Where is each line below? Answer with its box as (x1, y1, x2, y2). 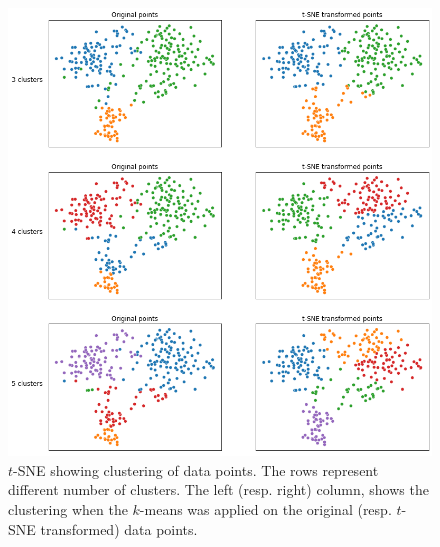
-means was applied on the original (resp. (139, 499, 392, 520)
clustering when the (8, 499, 128, 520)
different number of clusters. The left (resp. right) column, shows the (8, 479, 429, 500)
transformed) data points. (40, 518, 198, 539)
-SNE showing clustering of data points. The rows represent (13, 459, 379, 480)
